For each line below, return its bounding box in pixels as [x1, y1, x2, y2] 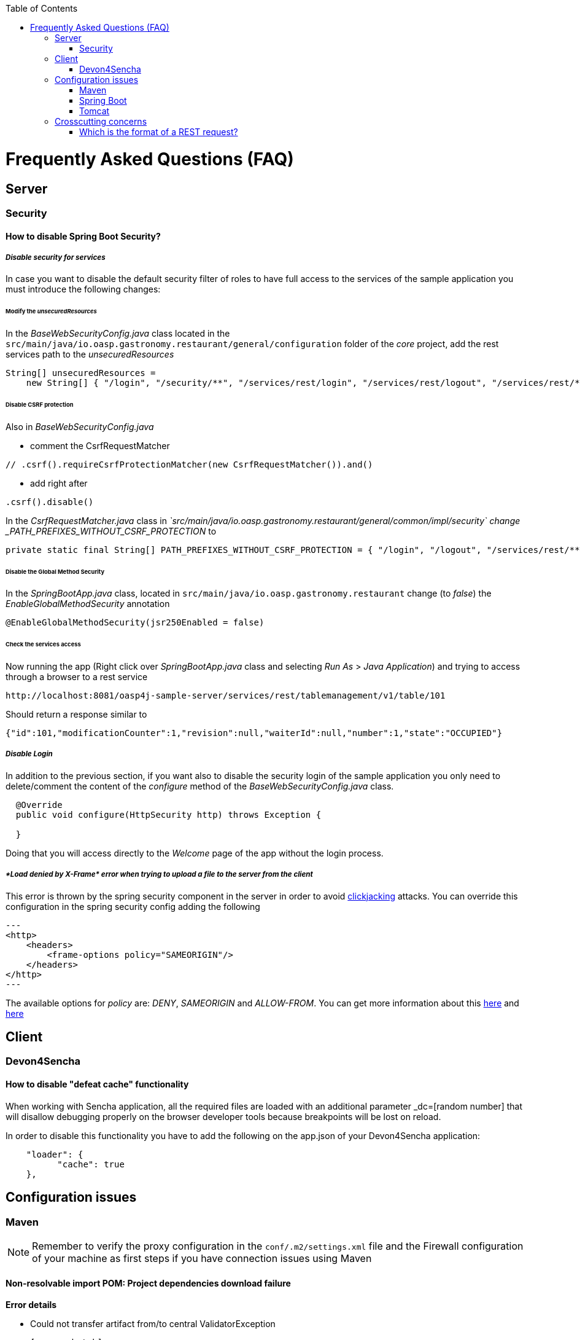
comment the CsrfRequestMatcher [30, 440, 170, 451]
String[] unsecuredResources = [6, 368, 156, 378]
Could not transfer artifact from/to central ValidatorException [30, 1318, 276, 1330]
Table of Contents [6, 3, 78, 14]
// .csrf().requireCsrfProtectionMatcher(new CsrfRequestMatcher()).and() [6, 459, 373, 469]
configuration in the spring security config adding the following [6, 901, 260, 912]
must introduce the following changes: [6, 284, 161, 295]
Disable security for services [6, 253, 106, 262]
